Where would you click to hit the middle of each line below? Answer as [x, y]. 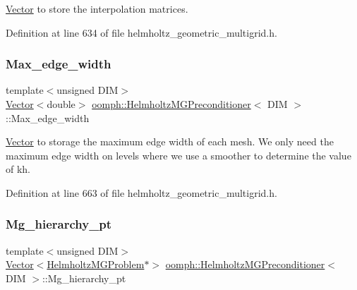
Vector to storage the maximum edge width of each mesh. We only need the [170, 141]
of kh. [18, 169]
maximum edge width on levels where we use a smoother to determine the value [178, 155]
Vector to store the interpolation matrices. [97, 8]
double [61, 104]
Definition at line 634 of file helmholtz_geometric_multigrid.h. [141, 32]
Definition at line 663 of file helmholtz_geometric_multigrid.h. [141, 192]
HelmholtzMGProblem [96, 264]
